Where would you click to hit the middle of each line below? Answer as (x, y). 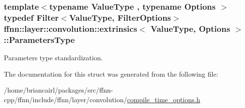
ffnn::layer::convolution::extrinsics (71, 28)
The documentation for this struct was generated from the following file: (111, 74)
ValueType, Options (191, 28)
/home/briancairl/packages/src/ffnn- (59, 90)
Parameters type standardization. (54, 57)
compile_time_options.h (164, 99)
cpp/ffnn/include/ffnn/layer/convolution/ (66, 99)
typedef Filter (31, 17)
